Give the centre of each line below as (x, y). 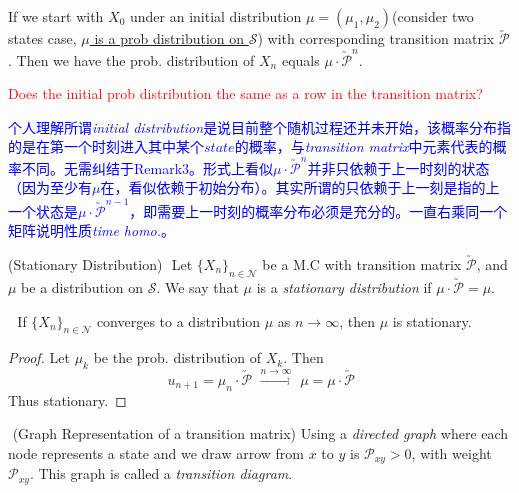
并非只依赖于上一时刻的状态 (398, 167)
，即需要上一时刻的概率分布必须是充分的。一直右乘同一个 (318, 210)
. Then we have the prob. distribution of (131, 59)
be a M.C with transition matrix (362, 263)
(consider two (433, 16)
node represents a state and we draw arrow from (156, 452)
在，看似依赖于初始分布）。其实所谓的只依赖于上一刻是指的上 (300, 187)
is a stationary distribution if (344, 286)
